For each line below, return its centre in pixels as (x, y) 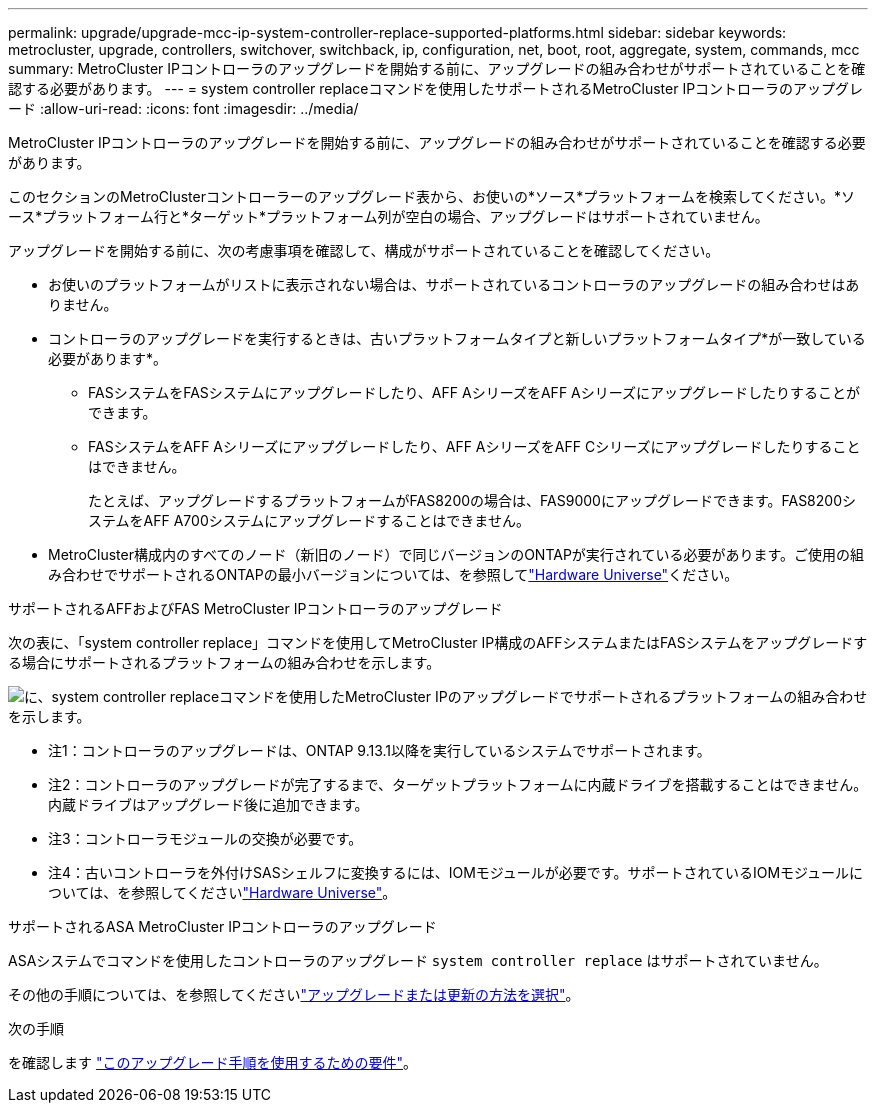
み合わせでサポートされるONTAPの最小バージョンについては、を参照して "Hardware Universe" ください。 (393, 574)
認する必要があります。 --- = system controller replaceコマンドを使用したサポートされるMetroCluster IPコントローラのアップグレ (436, 88)
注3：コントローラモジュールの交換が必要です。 (205, 838)
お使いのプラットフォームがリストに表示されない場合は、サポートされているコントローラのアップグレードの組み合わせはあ (454, 284)
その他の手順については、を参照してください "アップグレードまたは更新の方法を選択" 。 (294, 994)
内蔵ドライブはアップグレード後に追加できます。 (208, 804)
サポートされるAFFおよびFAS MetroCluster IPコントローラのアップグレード (255, 608)
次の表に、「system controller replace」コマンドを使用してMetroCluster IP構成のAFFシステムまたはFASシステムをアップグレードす (438, 642)
